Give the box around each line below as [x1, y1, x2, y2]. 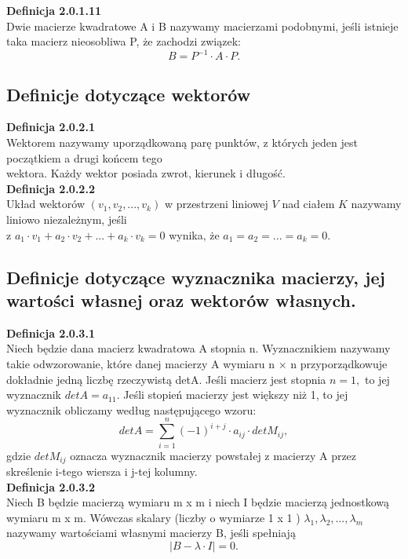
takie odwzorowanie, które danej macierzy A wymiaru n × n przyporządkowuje [6, 356, 388, 372]
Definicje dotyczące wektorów [6, 82, 251, 106]
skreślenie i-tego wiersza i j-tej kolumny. [6, 462, 198, 479]
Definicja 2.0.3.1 [6, 324, 95, 341]
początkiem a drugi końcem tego [6, 149, 162, 166]
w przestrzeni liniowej [164, 195, 268, 212]
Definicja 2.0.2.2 [6, 180, 95, 196]
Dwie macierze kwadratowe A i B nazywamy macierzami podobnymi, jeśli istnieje [6, 17, 399, 34]
